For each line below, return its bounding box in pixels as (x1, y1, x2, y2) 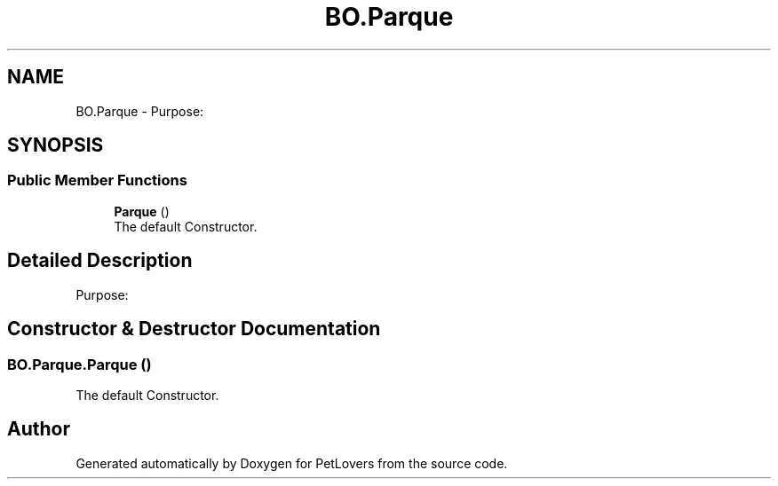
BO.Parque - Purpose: (75, 103, 204, 119)
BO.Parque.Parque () (7, 355, 152, 373)
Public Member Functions (7, 171, 187, 190)
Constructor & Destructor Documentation (7, 317, 381, 341)
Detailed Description (7, 249, 193, 272)
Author (7, 418, 70, 441)
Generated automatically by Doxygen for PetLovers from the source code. (75, 455, 508, 471)
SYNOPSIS (7, 134, 104, 157)
